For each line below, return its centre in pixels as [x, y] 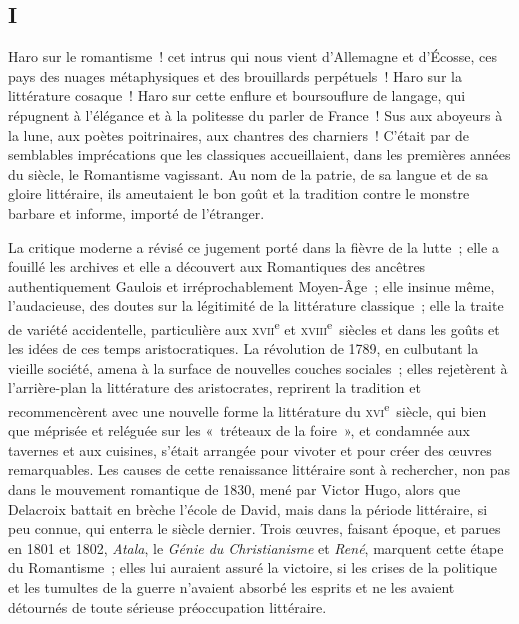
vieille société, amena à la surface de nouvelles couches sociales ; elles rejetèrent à [258, 367]
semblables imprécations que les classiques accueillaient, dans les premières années [259, 154]
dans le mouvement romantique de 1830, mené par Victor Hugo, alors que [234, 488]
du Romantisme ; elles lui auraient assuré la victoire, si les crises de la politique [252, 567]
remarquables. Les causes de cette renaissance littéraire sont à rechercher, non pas [259, 469]
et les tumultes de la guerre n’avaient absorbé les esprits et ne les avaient [231, 586]
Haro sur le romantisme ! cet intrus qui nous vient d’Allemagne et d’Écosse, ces [252, 56]
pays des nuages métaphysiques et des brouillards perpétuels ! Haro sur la [235, 75]
